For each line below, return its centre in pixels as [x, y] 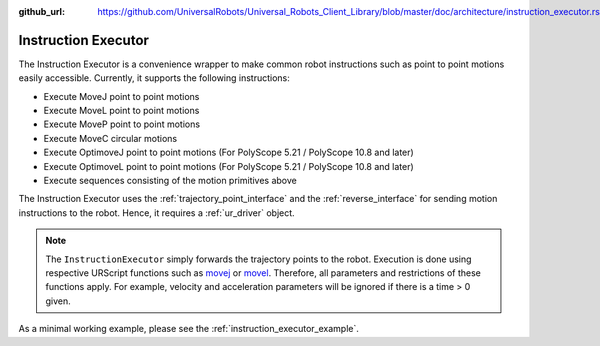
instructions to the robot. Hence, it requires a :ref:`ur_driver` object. [156, 212]
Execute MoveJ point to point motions [121, 96]
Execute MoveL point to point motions [121, 111]
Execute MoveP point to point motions [121, 124]
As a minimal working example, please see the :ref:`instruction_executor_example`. [189, 329]
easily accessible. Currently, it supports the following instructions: [154, 78]
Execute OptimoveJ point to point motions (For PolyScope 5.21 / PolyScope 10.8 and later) [228, 152]
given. [58, 301]
